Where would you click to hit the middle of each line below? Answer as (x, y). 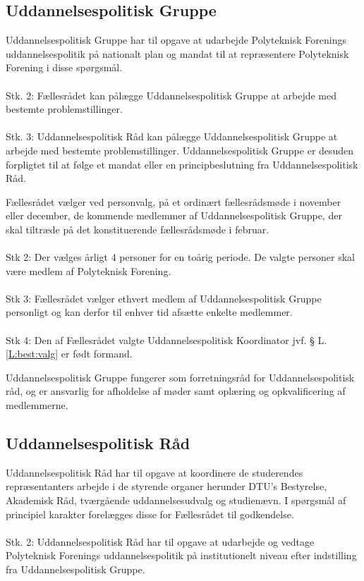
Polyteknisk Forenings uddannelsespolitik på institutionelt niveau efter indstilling (181, 555)
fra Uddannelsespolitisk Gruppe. (75, 569)
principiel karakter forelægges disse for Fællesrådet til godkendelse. (150, 514)
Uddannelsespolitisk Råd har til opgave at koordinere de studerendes (154, 472)
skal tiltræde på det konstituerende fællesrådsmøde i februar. (138, 229)
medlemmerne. (37, 405)
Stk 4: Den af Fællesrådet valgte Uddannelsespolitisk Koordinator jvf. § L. (166, 340)
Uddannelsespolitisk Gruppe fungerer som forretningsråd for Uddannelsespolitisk (180, 377)
